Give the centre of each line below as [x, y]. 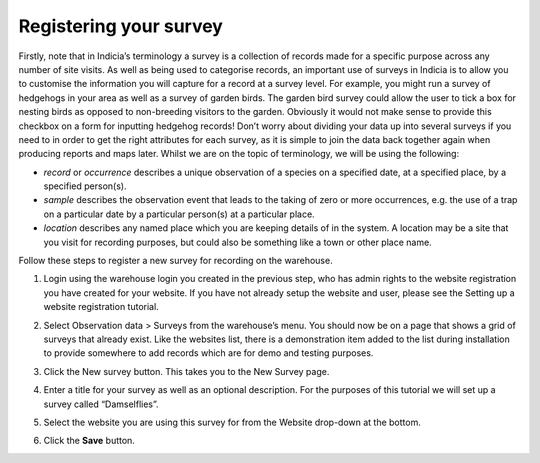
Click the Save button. [89, 441]
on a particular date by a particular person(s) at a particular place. [179, 214]
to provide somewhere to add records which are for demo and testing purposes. [208, 353]
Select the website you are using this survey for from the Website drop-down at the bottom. [232, 422]
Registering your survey [121, 26]
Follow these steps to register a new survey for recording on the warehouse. [176, 261]
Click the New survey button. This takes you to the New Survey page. [186, 371]
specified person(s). [85, 186]
